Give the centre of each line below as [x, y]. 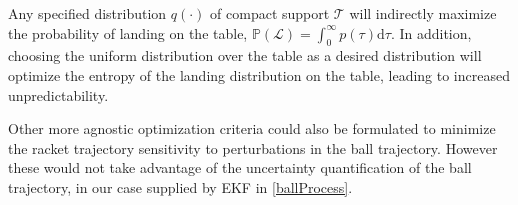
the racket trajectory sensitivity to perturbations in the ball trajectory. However [253, 147]
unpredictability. [58, 94]
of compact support [270, 13]
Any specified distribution [87, 13]
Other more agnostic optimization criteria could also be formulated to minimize [252, 128]
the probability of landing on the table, [128, 32]
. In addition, [431, 32]
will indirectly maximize [423, 13]
